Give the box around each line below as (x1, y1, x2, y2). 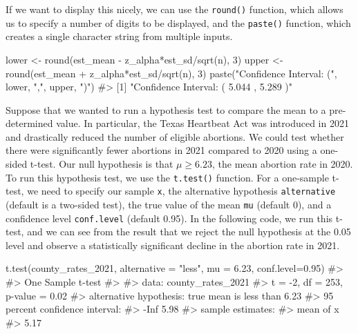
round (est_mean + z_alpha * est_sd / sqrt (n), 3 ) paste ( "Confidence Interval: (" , (6, 66, 337, 80)
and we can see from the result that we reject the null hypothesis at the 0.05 (27, 224, 351, 239)
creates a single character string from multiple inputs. (6, 29, 233, 43)
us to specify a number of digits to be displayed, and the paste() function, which (6, 15, 351, 30)
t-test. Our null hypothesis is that (30, 157, 173, 171)
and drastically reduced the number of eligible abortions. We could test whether (6, 129, 344, 144)
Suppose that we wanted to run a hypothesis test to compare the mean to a (6, 102, 326, 117)
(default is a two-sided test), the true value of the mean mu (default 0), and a (6, 197, 332, 211)
